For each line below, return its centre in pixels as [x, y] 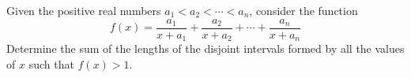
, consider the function [304, 10]
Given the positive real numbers [84, 10]
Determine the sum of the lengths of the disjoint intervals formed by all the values [205, 48]
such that [51, 63]
